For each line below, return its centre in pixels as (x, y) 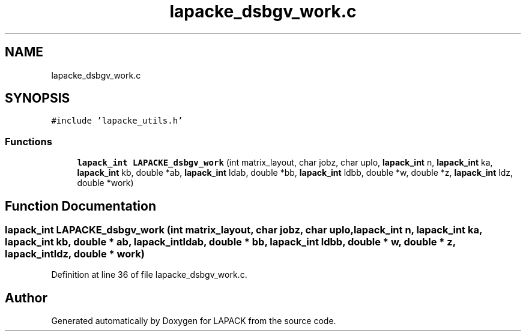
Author (26, 298)
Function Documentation (80, 206)
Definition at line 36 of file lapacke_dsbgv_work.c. (149, 275)
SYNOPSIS (38, 98)
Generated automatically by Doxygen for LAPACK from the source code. (194, 321)
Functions (29, 141)
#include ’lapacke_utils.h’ (117, 121)
